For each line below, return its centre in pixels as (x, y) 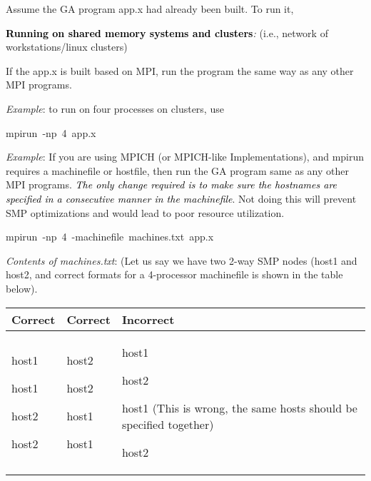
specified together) (168, 424)
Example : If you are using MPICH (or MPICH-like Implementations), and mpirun (185, 157)
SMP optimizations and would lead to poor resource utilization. (145, 212)
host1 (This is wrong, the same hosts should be (239, 407)
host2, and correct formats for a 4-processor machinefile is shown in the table (174, 274)
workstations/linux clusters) (67, 47)
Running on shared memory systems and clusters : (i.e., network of (167, 32)
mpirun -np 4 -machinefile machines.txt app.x (110, 237)
